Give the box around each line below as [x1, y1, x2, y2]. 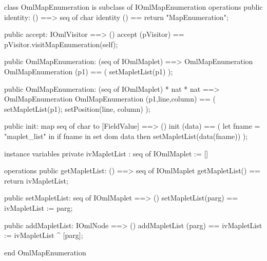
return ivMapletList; [4, 175, 68, 186]
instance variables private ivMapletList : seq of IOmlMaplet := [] [4, 148, 208, 158]
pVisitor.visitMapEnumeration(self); [4, 38, 118, 49]
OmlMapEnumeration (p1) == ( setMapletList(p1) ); [4, 66, 173, 76]
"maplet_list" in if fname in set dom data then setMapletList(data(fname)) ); [4, 130, 248, 141]
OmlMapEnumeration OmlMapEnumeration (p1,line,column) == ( [4, 93, 216, 104]
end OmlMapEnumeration [4, 247, 86, 257]
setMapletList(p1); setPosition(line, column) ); [4, 103, 150, 114]
